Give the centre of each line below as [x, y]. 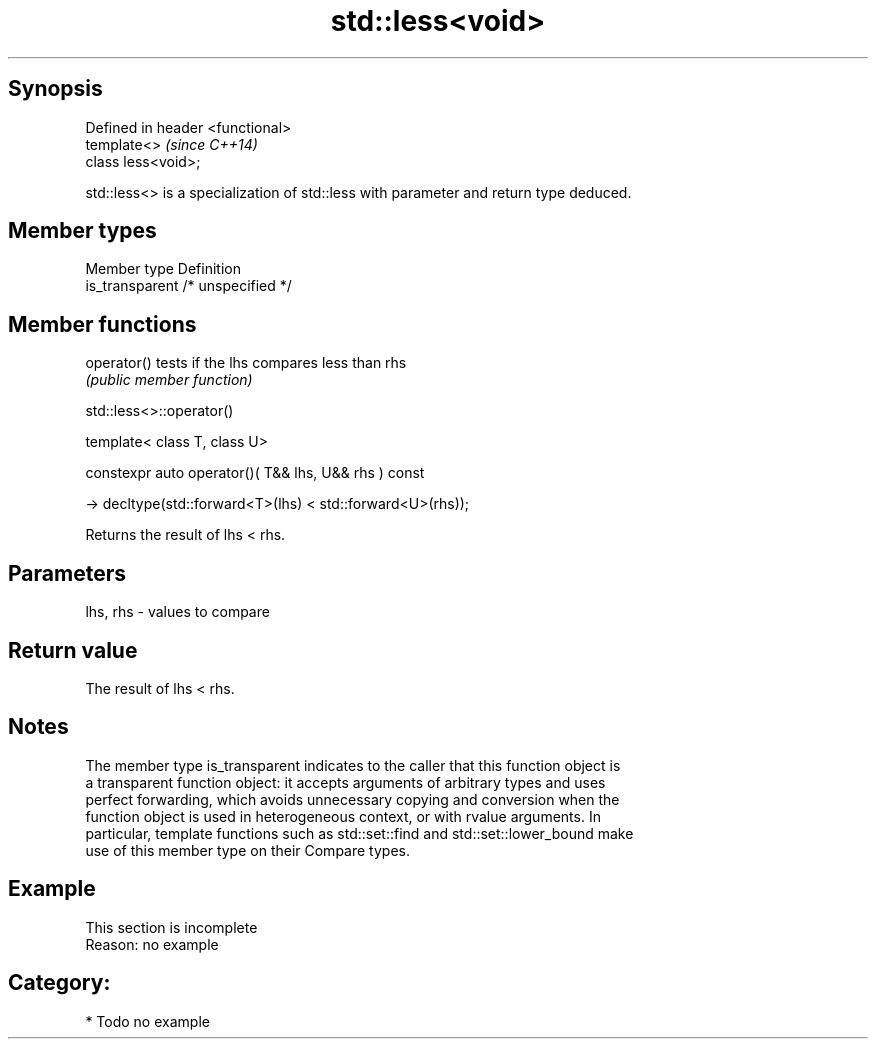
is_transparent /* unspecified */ [188, 286]
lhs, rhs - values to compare [177, 612]
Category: [59, 983]
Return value [73, 650]
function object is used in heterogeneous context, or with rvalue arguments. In [343, 816]
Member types [82, 231]
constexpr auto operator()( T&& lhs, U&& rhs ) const [255, 473]
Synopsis [55, 89]
